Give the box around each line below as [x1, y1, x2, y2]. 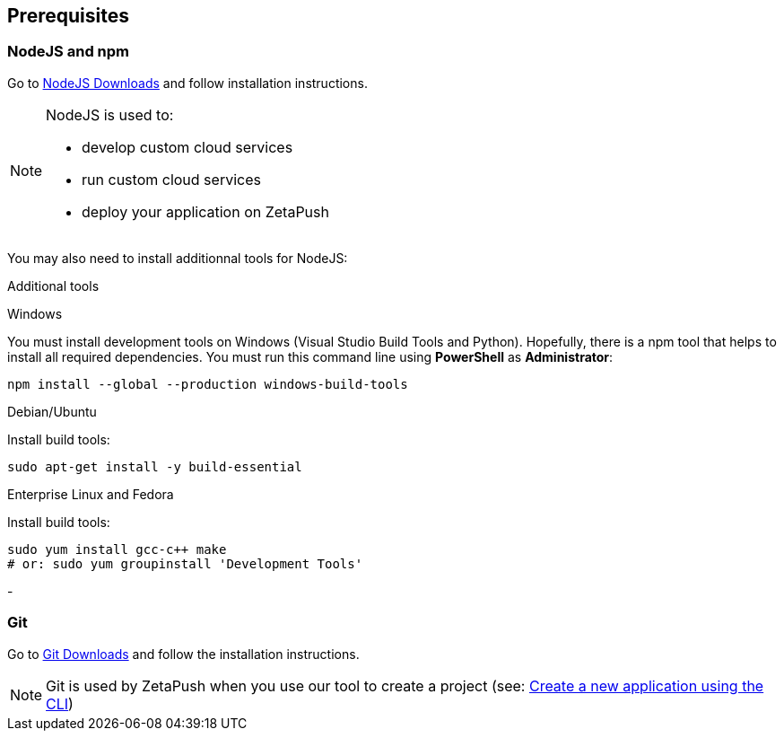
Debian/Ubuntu [7, 403, 97, 419]
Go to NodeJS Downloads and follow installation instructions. [7, 75, 368, 91]
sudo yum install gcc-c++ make [7, 541, 227, 557]
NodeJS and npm [7, 42, 130, 61]
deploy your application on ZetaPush [82, 202, 329, 221]
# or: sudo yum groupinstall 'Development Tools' [7, 556, 363, 571]
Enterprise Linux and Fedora [7, 486, 174, 502]
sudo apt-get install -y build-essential [7, 459, 302, 474]
